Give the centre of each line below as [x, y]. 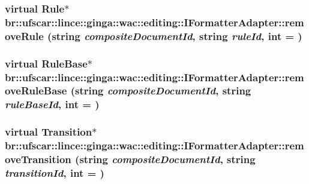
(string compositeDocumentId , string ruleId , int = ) [175, 36]
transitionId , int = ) [55, 172]
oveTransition [38, 159]
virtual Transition [49, 132]
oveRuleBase [36, 91]
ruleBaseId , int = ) [52, 104]
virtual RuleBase [46, 63]
